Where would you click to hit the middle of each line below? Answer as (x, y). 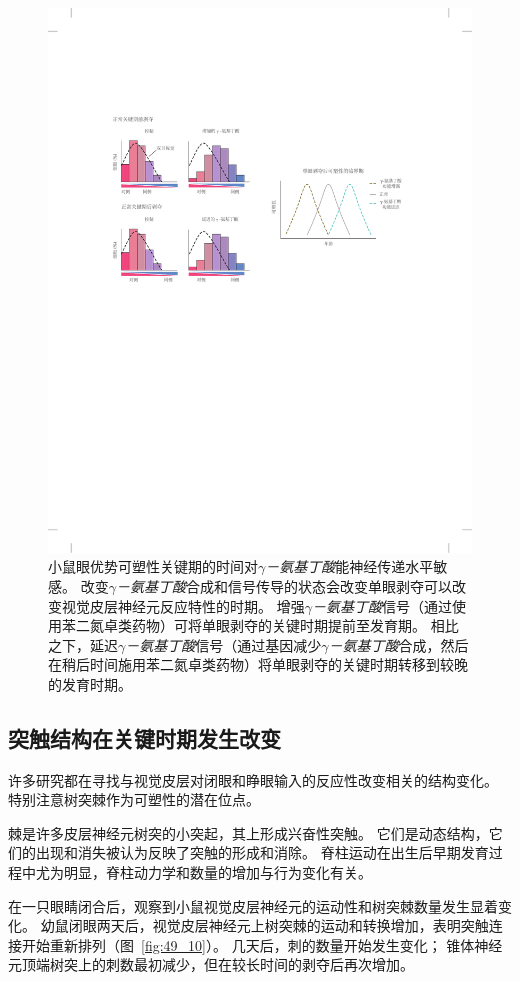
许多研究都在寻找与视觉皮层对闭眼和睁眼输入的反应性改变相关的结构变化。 (253, 779)
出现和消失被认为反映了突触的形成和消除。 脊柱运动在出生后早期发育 (262, 852)
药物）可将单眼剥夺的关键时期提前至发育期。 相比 (295, 625)
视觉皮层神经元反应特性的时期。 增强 (183, 605)
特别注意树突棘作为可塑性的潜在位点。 (134, 799)
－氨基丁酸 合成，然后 (398, 644)
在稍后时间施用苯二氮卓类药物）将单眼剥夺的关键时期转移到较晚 (258, 664)
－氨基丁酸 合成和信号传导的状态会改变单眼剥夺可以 (283, 585)
